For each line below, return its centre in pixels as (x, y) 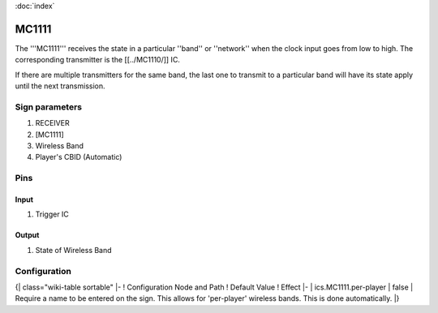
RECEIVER (52, 123)
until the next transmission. (60, 86)
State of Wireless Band (74, 250)
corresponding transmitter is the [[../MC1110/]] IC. (97, 60)
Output (27, 235)
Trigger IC (52, 214)
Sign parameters (49, 107)
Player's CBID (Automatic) (79, 157)
